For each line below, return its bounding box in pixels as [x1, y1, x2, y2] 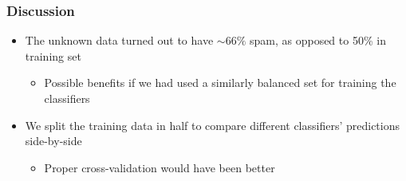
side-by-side [25, 132, 82, 149]
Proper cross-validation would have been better [44, 159, 275, 175]
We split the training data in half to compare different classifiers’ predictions [25, 116, 400, 133]
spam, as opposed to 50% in [249, 32, 386, 49]
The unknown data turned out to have [25, 32, 214, 49]
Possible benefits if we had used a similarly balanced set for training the [44, 74, 396, 91]
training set [25, 47, 81, 64]
